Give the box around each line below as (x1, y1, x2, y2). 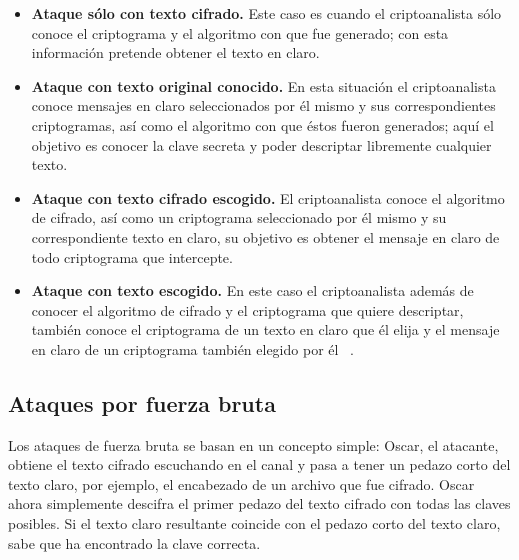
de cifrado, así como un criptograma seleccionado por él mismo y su (31, 207, 447, 228)
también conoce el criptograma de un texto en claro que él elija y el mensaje (31, 319, 500, 340)
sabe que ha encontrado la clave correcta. (8, 532, 261, 553)
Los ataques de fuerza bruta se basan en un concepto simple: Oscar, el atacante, (8, 434, 499, 455)
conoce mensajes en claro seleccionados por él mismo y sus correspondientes (31, 95, 496, 116)
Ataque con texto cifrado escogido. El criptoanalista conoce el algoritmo (31, 187, 505, 208)
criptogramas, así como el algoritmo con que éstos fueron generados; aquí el (31, 114, 494, 135)
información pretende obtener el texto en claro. (31, 42, 320, 63)
